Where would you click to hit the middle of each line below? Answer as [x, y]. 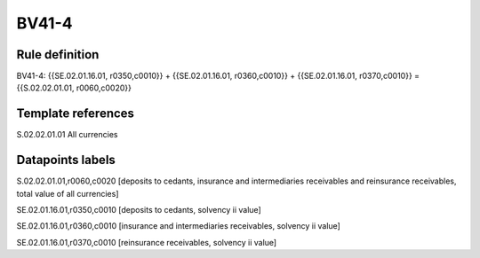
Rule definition [58, 55]
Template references [76, 114]
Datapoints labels [66, 160]
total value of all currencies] [68, 193]
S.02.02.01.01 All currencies [67, 135]
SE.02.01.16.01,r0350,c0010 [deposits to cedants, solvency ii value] [139, 210]
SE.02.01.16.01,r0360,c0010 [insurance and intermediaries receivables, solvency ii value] [179, 226]
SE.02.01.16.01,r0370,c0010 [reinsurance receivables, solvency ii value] [147, 242]
